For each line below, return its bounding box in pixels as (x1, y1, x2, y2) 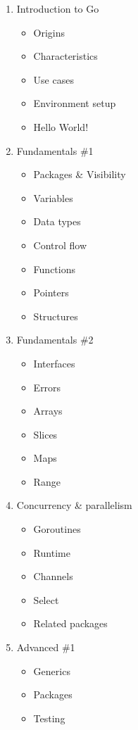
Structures (33, 308, 78, 323)
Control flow (33, 237, 87, 252)
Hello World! (33, 119, 89, 134)
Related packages (33, 616, 108, 631)
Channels (33, 569, 73, 584)
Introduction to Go (16, 1, 99, 15)
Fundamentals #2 (16, 332, 94, 347)
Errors (33, 379, 61, 394)
